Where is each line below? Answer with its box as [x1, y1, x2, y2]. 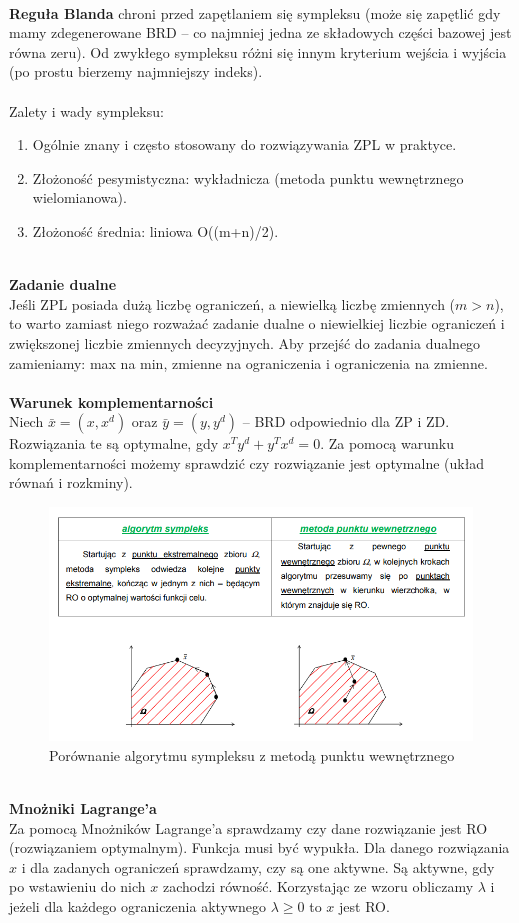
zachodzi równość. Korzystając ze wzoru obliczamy [162, 876, 474, 897]
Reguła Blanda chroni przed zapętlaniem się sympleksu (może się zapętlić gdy [9, 2, 501, 23]
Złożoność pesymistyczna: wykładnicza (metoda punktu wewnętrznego [32, 167, 464, 188]
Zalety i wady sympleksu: [9, 100, 164, 121]
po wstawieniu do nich [9, 876, 146, 897]
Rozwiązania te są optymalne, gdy [9, 433, 219, 454]
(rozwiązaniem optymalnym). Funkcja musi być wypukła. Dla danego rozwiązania [9, 837, 510, 858]
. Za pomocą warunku [320, 433, 454, 454]
